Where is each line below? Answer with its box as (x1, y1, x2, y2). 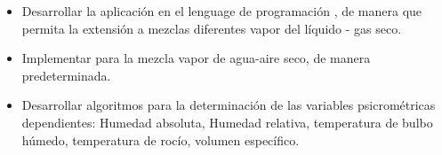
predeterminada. (21, 66, 111, 84)
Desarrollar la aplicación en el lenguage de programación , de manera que (21, 2, 422, 19)
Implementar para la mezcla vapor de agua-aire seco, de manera (21, 49, 371, 67)
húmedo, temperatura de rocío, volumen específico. (21, 130, 300, 149)
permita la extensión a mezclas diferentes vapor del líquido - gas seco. (21, 19, 402, 37)
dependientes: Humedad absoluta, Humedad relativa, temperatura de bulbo (21, 112, 433, 131)
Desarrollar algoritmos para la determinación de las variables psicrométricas (21, 96, 436, 114)
